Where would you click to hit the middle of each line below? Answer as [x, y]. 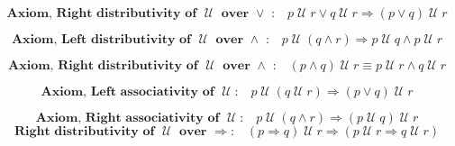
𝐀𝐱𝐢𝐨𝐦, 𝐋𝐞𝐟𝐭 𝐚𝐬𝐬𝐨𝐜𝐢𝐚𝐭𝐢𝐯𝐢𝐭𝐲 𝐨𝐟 [127, 92]
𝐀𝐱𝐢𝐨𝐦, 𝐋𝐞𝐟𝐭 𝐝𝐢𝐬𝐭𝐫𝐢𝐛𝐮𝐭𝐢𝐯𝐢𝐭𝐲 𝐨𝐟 [101, 40]
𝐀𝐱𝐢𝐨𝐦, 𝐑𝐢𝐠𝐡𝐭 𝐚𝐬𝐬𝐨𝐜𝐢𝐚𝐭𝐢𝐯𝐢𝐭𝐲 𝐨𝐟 [127, 118]
